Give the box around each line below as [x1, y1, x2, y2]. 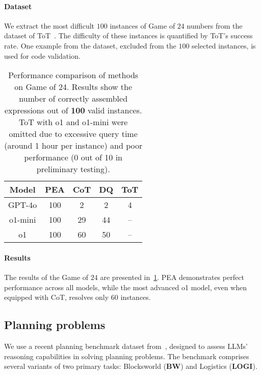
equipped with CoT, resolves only [4, 292, 109, 302]
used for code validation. [4, 50, 81, 61]
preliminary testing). [36, 163, 110, 175]
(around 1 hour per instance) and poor [4, 139, 143, 152]
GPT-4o [8, 199, 37, 211]
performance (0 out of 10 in [24, 151, 122, 163]
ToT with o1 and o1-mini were [19, 116, 128, 128]
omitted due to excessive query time [9, 128, 138, 140]
